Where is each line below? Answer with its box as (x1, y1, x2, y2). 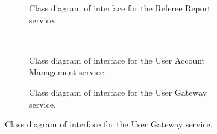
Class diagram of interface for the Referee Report (29, 2, 211, 14)
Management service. (29, 65, 107, 78)
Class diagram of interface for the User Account (29, 53, 206, 66)
